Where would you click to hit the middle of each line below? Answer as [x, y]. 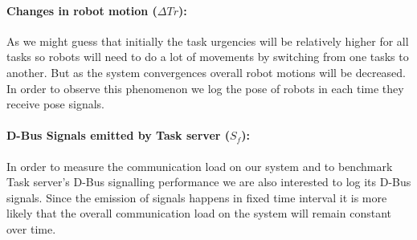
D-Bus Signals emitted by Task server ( [119, 135]
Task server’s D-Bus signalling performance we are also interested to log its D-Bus [209, 182]
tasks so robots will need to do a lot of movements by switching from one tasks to [208, 57]
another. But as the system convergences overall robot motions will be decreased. [206, 72]
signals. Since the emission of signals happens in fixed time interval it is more [197, 197]
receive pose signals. [55, 104]
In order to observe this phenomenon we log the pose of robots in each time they [205, 88]
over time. [31, 228]
